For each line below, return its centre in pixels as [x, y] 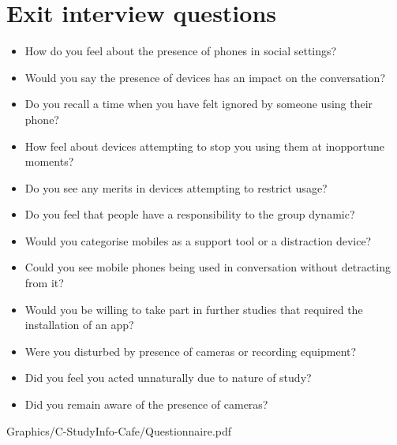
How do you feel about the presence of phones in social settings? [181, 51]
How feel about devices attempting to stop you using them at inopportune [205, 146]
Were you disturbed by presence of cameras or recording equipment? [191, 351]
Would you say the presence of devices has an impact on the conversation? [205, 77]
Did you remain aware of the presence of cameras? [146, 404]
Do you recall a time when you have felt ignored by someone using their [199, 104]
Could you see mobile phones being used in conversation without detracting [208, 267]
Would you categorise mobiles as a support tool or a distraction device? [198, 240]
